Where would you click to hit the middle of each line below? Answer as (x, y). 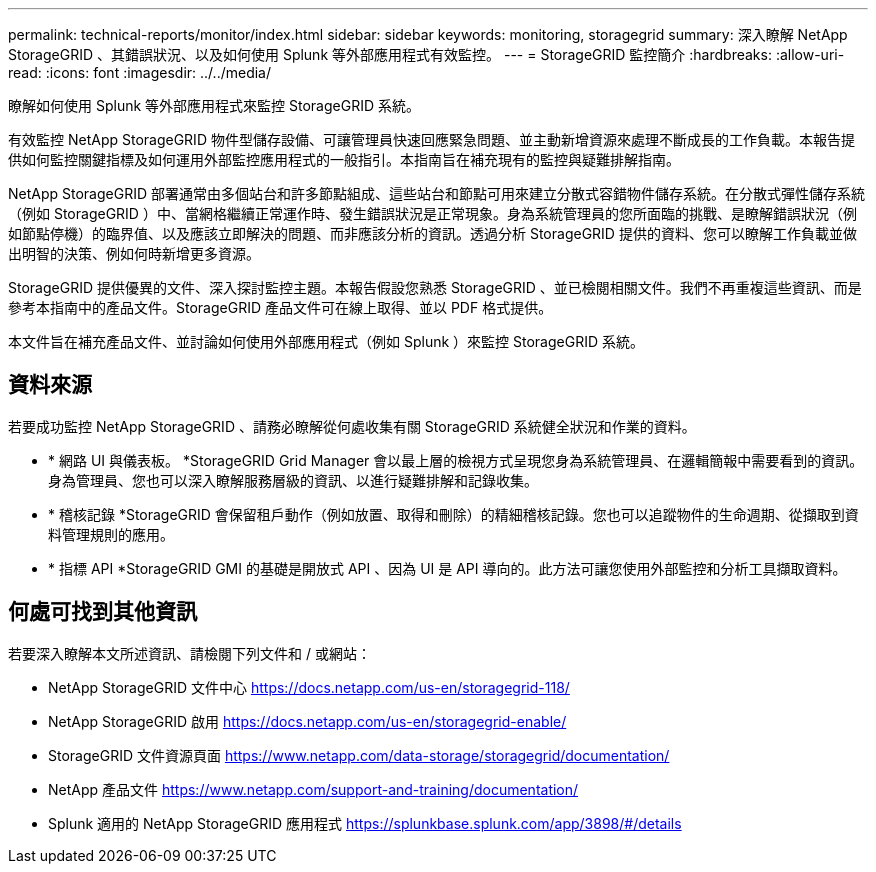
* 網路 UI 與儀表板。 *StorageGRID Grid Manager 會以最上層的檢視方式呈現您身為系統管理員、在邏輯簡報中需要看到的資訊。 (456, 460)
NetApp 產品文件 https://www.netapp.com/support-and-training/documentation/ (313, 789)
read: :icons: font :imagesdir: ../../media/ (139, 72)
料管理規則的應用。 (111, 534)
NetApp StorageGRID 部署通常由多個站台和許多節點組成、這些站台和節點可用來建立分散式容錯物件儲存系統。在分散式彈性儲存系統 (436, 193)
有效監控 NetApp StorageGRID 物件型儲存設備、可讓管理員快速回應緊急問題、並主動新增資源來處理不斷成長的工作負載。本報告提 (431, 139)
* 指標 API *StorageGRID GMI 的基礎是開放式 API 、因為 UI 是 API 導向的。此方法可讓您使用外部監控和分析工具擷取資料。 (447, 568)
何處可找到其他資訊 (102, 612)
